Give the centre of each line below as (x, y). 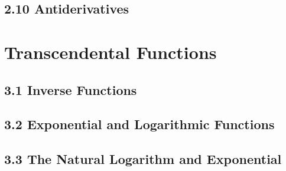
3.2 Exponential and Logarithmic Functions (139, 124)
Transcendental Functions (110, 52)
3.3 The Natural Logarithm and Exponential (143, 159)
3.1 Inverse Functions (71, 89)
